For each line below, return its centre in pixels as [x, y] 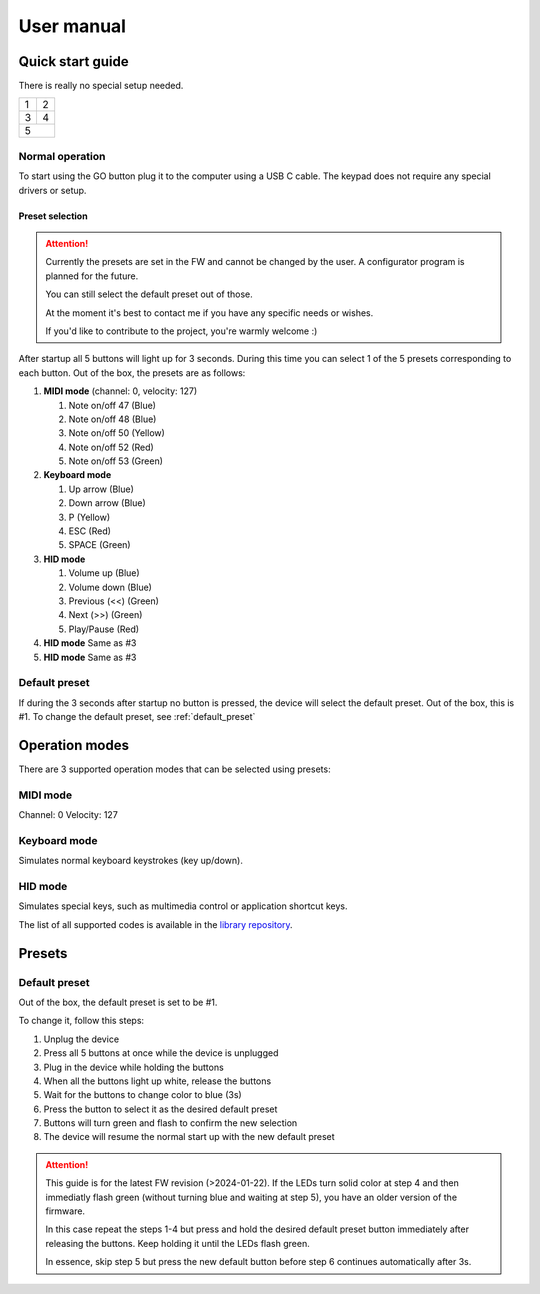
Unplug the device [81, 1039]
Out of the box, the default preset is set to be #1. [118, 1002]
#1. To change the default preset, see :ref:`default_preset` [137, 717]
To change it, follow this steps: [81, 1021]
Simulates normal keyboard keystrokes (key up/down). [131, 861]
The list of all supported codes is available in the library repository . [156, 924]
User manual [72, 26]
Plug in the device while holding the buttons [133, 1067]
